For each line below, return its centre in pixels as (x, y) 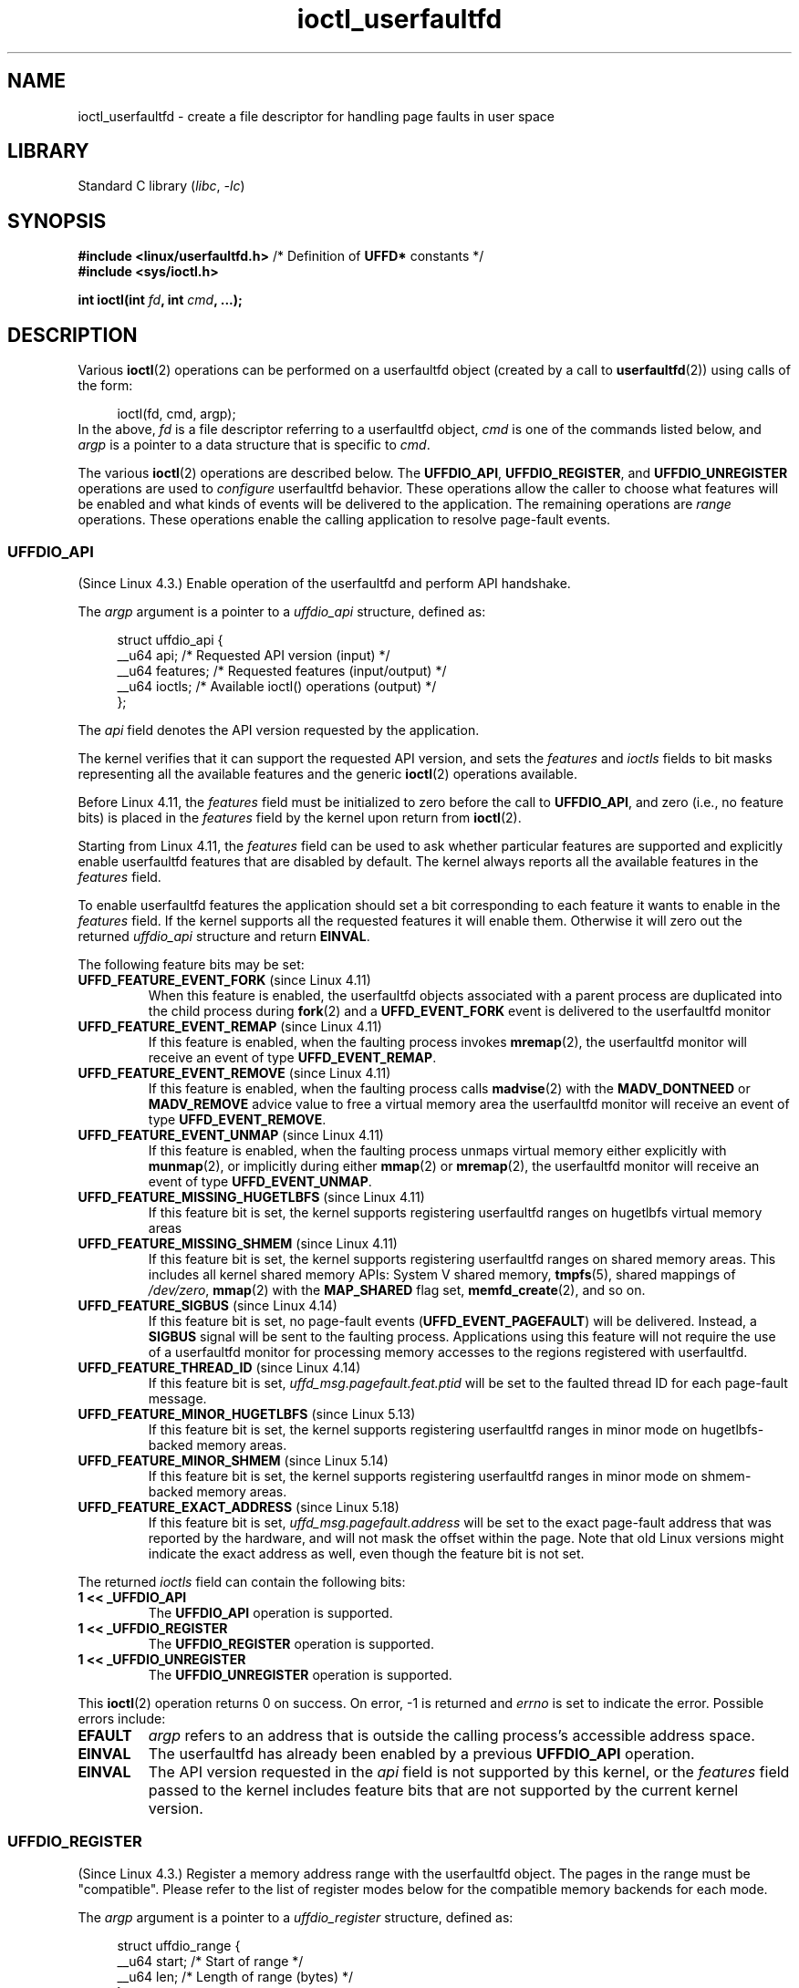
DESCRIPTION (73, 335)
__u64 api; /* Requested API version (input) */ (254, 655)
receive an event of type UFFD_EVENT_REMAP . (292, 1057)
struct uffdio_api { (170, 639)
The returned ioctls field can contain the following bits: (242, 1581)
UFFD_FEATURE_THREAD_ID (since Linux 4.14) (219, 1367)
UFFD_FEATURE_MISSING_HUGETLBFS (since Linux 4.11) (251, 1196)
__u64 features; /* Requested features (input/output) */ (282, 670)
